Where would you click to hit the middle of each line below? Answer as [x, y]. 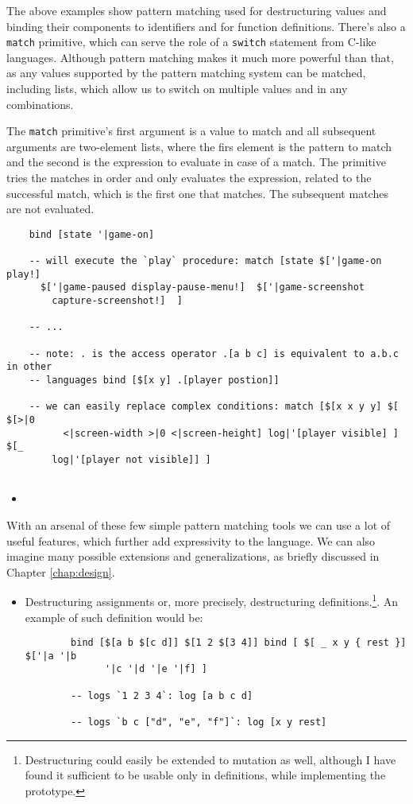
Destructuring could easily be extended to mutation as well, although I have [210, 759]
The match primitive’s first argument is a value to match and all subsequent [191, 131]
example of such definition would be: [114, 617]
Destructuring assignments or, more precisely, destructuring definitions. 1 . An [212, 600]
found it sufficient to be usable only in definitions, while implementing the [205, 775]
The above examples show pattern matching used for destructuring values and [197, 10]
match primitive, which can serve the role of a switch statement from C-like [191, 42]
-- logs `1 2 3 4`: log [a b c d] [162, 695]
